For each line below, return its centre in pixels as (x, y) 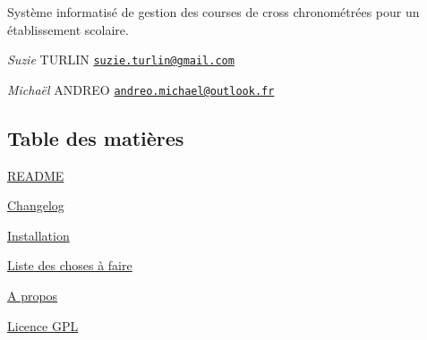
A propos (33, 296)
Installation (38, 235)
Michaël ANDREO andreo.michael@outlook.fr (141, 89)
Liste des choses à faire (70, 265)
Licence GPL (43, 325)
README (36, 175)
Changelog (36, 205)
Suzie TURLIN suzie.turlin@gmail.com (121, 59)
